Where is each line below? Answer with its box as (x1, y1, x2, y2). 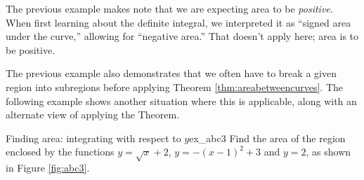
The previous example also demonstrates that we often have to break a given (6, 66, 337, 81)
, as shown (306, 144, 351, 159)
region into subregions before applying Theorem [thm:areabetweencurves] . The (6, 79, 343, 94)
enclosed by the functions (6, 144, 115, 159)
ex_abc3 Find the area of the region (189, 130, 346, 145)
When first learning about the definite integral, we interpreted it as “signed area (6, 15, 351, 29)
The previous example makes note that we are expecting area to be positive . (6, 1, 333, 15)
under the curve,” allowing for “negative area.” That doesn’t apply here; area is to (6, 29, 359, 43)
